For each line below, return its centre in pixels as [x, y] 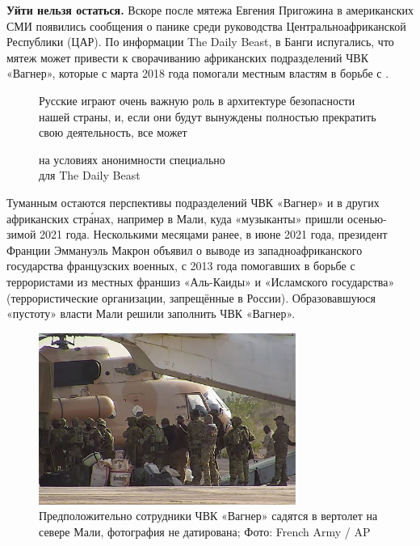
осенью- [367, 218]
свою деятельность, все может [113, 132]
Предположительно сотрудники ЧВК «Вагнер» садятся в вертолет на [208, 516]
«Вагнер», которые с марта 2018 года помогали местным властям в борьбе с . [198, 73]
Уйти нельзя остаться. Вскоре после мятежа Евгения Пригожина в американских [210, 10]
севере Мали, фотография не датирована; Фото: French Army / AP [205, 531]
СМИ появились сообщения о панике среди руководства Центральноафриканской [206, 25]
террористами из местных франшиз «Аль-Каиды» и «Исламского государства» [201, 281]
